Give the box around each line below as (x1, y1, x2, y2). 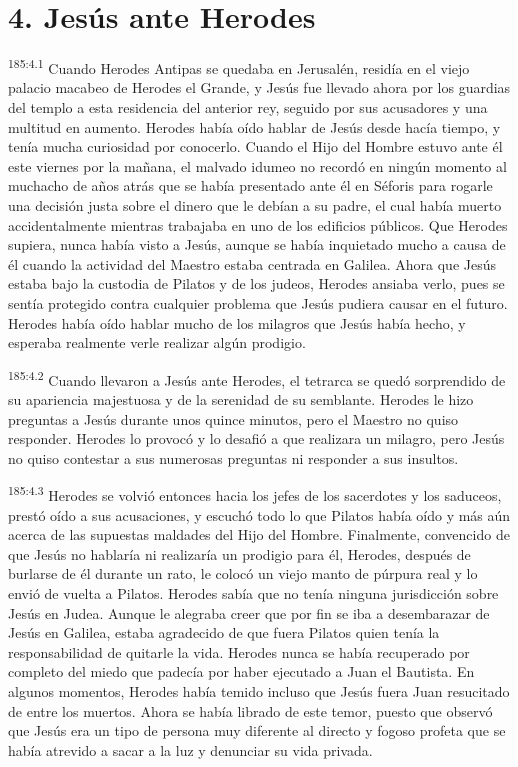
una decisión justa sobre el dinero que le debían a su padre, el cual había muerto (8, 194, 502, 215)
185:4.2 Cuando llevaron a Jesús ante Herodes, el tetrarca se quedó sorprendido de (8, 366, 506, 390)
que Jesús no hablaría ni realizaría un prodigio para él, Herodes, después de (8, 543, 471, 564)
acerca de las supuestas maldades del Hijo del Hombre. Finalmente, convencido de (8, 524, 510, 545)
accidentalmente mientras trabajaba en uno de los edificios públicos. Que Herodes (8, 214, 508, 235)
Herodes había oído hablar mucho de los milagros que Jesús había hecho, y (8, 312, 466, 333)
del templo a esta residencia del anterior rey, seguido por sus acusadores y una (8, 96, 488, 117)
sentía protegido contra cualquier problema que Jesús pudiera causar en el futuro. (8, 292, 508, 313)
